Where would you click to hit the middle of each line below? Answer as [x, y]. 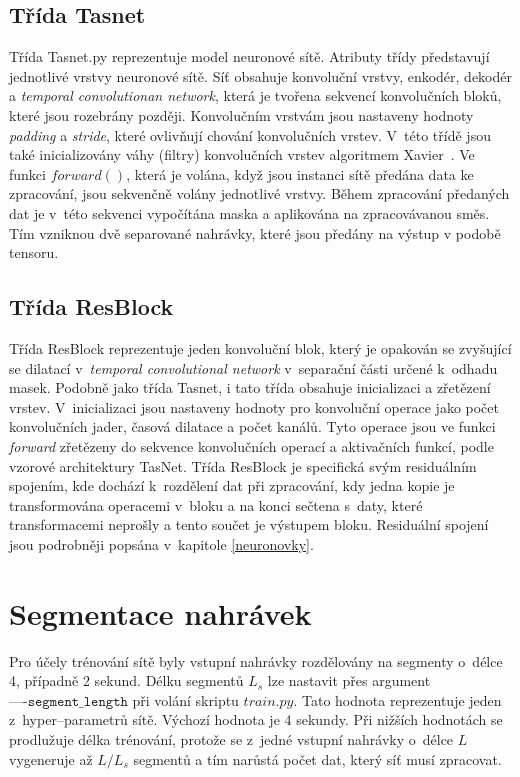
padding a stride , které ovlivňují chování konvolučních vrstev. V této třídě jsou [250, 134]
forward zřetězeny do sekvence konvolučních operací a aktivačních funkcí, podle [251, 445]
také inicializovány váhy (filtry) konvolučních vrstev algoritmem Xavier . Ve [242, 154]
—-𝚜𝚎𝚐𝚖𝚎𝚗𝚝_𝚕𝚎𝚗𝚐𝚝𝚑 [68, 701]
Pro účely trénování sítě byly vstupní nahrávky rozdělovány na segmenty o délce [256, 660]
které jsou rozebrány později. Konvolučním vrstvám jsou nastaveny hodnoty [241, 114]
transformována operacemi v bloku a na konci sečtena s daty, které [216, 504]
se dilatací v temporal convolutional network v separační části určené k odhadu [253, 367]
